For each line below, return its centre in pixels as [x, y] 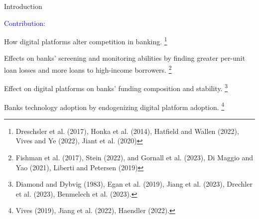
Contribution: [25, 23]
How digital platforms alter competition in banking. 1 [86, 41]
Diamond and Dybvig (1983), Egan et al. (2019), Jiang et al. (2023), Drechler [134, 184]
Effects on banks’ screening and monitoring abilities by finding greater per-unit [125, 58]
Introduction [23, 6]
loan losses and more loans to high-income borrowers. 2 [88, 69]
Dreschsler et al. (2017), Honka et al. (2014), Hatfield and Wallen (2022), [127, 131]
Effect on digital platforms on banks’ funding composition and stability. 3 [116, 87]
